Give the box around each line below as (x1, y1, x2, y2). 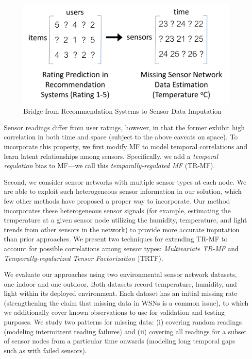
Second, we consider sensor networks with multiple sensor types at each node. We (4, 176, 247, 187)
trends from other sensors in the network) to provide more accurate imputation (4, 224, 240, 234)
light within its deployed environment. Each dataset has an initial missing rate (4, 288, 237, 298)
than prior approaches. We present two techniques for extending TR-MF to (4, 234, 228, 244)
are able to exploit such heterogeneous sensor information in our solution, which (4, 186, 242, 196)
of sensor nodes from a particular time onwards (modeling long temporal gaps (4, 336, 235, 346)
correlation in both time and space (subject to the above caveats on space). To (4, 132, 238, 142)
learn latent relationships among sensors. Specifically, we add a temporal (4, 151, 218, 161)
